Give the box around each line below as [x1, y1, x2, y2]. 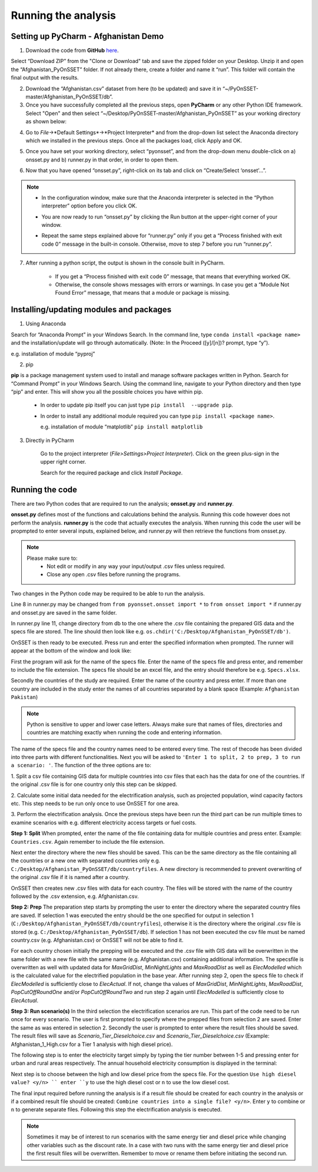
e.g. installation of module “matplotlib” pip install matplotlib [40, 423, 203, 430]
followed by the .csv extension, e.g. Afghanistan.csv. [11, 893, 139, 900]
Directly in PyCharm [25, 437, 75, 444]
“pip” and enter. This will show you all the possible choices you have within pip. [11, 388, 203, 395]
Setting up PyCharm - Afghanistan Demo [11, 31, 164, 41]
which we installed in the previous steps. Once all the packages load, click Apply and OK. [25, 137, 243, 144]
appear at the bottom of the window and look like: [11, 647, 132, 654]
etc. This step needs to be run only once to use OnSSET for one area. [11, 800, 180, 807]
